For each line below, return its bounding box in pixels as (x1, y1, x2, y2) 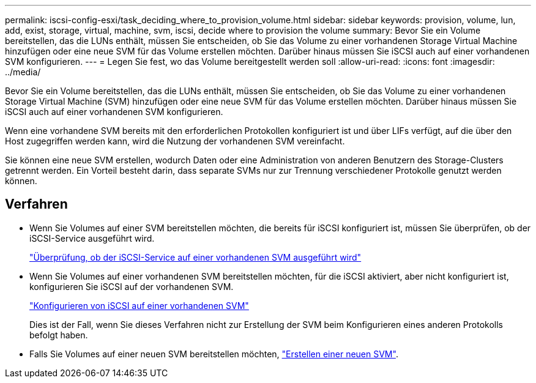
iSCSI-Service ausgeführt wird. (29, 232, 155, 244)
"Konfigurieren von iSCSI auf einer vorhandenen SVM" (29, 300, 249, 311)
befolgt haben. (29, 329, 88, 340)
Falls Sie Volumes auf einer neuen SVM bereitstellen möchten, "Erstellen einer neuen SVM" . (29, 348, 398, 359)
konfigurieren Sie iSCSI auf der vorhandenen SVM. (29, 281, 234, 292)
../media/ (5, 67, 41, 77)
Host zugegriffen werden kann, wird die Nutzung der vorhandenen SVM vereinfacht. (5, 136, 345, 146)
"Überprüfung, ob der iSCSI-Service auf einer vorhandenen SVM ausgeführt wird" (29, 251, 362, 262)
